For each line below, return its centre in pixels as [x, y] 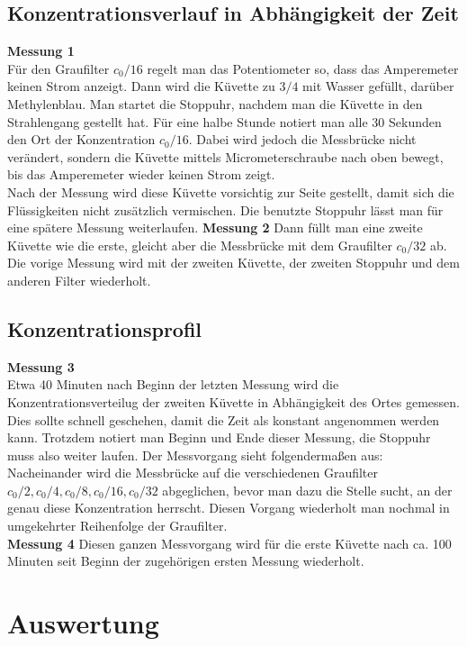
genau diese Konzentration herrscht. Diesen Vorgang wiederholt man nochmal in [229, 508]
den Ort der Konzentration [81, 139]
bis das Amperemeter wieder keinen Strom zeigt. [141, 174]
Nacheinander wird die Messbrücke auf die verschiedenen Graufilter [193, 473]
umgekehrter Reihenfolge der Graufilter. [117, 526]
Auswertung [83, 623]
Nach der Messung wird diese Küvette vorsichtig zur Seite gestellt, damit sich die [231, 191]
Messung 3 [41, 366]
